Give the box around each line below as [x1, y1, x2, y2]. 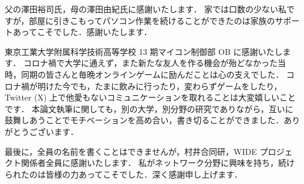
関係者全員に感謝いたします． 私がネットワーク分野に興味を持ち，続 [21, 157, 287, 169]
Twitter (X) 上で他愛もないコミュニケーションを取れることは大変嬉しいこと [5, 91, 296, 103]
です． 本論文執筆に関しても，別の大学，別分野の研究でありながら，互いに [5, 102, 293, 114]
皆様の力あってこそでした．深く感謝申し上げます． [45, 168, 242, 180]
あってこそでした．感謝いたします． [12, 26, 152, 38]
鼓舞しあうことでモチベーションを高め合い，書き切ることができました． [5, 114, 284, 126]
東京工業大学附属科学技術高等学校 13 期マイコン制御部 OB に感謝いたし [5, 45, 283, 57]
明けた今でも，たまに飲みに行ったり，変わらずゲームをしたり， [37, 79, 282, 92]
